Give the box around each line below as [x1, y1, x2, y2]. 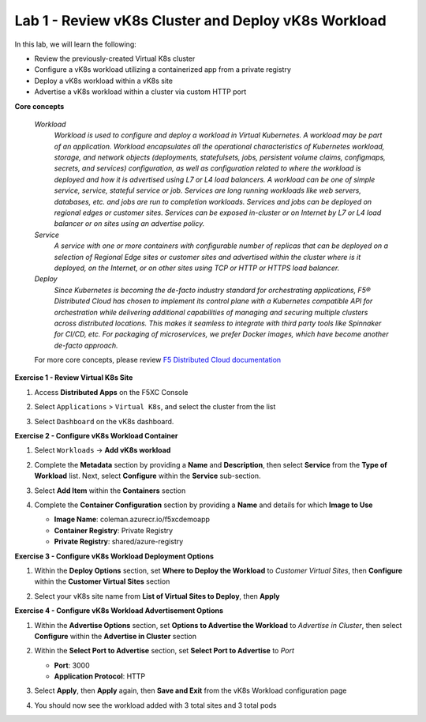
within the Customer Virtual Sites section [34, 577, 170, 586]
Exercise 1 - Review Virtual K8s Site [14, 373, 133, 382]
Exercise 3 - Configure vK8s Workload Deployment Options [14, 551, 215, 561]
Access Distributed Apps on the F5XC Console [34, 387, 189, 397]
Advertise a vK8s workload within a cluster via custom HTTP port [34, 87, 247, 96]
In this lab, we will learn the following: [14, 39, 137, 49]
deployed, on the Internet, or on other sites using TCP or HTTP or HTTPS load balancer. [54, 263, 340, 273]
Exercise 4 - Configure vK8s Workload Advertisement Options [14, 606, 224, 615]
